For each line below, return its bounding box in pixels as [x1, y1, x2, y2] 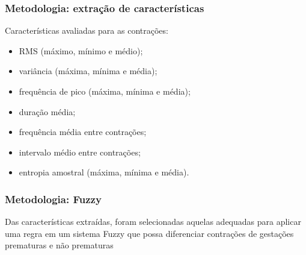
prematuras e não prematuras [5, 239, 114, 251]
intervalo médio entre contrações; [19, 145, 141, 158]
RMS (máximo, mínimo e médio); [19, 44, 143, 57]
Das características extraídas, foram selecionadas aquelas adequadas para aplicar [5, 215, 301, 228]
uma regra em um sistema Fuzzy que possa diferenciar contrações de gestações [5, 227, 294, 239]
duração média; [19, 105, 76, 118]
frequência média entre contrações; [19, 125, 147, 138]
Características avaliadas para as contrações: [5, 24, 168, 37]
